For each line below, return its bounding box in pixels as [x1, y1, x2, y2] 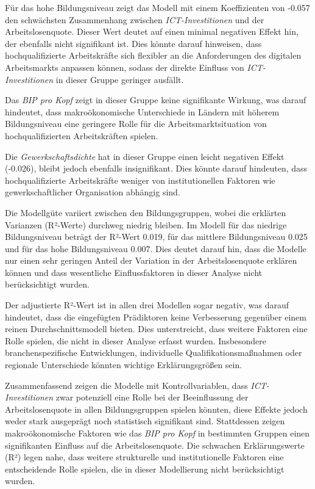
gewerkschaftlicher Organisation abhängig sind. [5, 186, 180, 198]
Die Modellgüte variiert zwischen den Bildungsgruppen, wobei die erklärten [5, 206, 286, 219]
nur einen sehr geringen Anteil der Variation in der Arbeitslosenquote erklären [5, 254, 297, 267]
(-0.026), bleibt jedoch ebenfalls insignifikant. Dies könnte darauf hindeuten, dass [5, 162, 308, 175]
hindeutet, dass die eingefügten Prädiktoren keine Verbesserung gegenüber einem [5, 310, 306, 323]
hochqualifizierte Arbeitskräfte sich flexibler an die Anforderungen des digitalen [5, 49, 302, 62]
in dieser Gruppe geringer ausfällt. [55, 73, 184, 85]
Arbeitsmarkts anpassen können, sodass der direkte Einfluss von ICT [5, 60, 263, 73]
